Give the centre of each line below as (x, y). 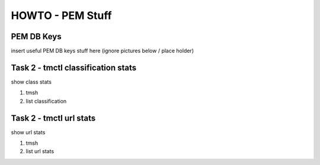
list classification (46, 101)
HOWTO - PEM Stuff (61, 15)
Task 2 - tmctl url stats (53, 118)
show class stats (31, 82)
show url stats (28, 132)
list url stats (40, 151)
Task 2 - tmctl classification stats (73, 67)
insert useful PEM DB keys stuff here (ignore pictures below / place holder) (102, 51)
